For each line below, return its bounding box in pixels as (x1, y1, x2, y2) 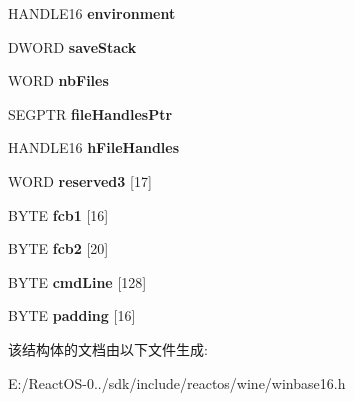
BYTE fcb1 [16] (8, 204, 109, 225)
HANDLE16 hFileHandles (8, 137, 180, 158)
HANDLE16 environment (8, 3, 176, 23)
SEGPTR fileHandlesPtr (8, 103, 173, 124)
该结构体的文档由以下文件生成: (8, 338, 208, 359)
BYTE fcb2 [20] (8, 238, 109, 259)
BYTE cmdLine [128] (8, 271, 147, 292)
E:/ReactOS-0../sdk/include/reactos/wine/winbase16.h (8, 372, 346, 393)
